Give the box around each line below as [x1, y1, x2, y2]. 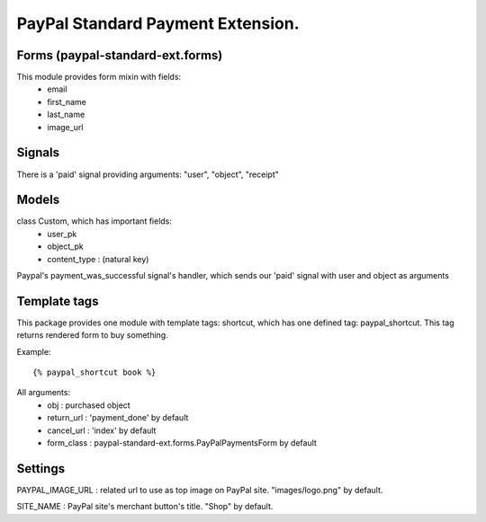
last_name [47, 109, 85, 120]
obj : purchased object [47, 400, 130, 411]
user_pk [47, 228, 77, 239]
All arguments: [16, 387, 71, 398]
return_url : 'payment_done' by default [47, 412, 189, 423]
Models [16, 192, 60, 208]
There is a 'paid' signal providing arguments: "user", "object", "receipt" [16, 169, 279, 180]
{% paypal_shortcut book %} [32, 367, 157, 377]
